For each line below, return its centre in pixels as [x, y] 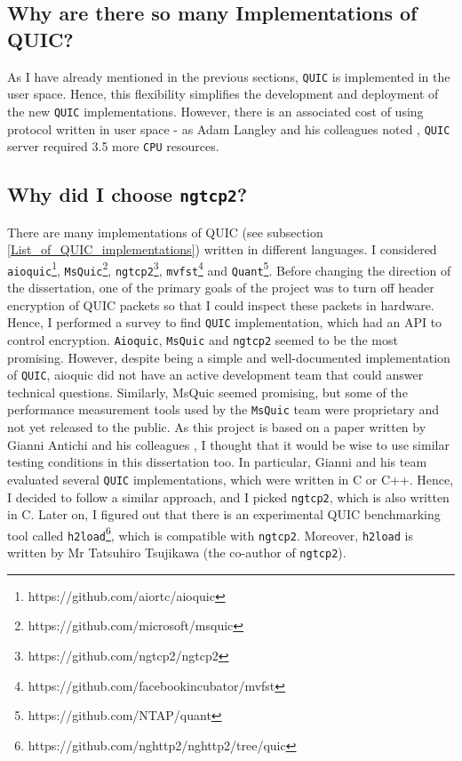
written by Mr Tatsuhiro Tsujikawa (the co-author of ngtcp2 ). [177, 553]
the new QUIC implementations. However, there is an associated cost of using [215, 111]
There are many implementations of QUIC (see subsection [165, 232]
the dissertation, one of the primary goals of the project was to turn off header [221, 288]
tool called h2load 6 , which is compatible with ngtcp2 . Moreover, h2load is [210, 533]
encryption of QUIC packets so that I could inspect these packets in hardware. [221, 304]
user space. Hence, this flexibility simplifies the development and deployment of [223, 94]
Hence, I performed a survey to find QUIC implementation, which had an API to [225, 322]
